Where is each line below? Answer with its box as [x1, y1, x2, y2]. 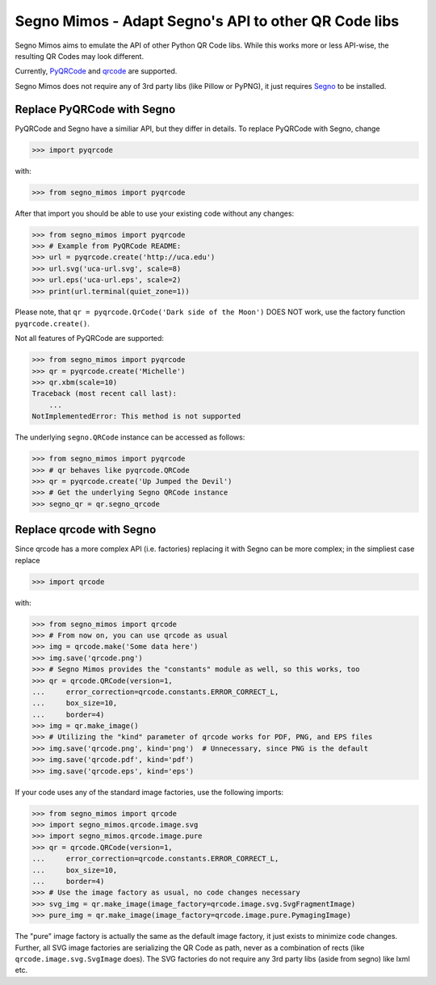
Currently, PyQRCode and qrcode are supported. [15, 66, 178, 76]
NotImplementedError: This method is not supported [31, 412, 241, 421]
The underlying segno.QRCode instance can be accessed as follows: [15, 432, 245, 442]
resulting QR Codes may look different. [15, 51, 145, 61]
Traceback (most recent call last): [31, 389, 178, 398]
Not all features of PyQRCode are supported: [15, 334, 165, 343]
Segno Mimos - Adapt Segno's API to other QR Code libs [15, 12, 400, 30]
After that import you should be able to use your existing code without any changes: [15, 208, 295, 218]
